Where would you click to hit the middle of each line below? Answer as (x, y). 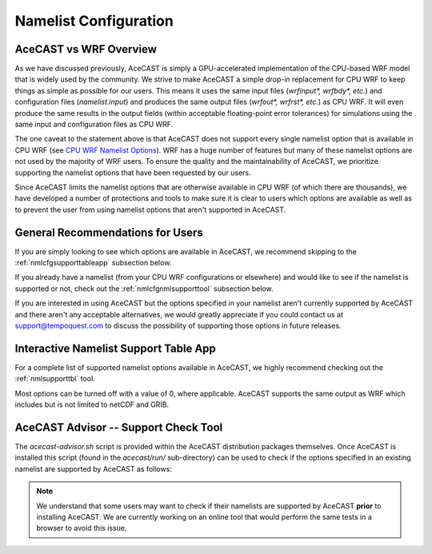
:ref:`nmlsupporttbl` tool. (55, 379)
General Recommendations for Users (109, 232)
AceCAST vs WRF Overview (86, 49)
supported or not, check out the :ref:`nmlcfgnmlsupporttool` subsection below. (144, 289)
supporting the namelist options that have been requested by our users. (133, 173)
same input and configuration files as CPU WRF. (94, 125)
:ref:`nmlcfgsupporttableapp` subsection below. (93, 263)
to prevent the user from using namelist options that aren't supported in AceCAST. (150, 209)
